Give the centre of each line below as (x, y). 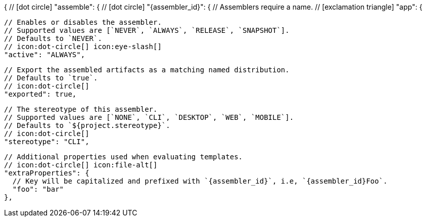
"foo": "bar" (38, 189)
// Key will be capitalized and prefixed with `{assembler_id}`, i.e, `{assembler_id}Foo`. (200, 181)
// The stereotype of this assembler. (81, 109)
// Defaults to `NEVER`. (53, 38)
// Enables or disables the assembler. (83, 22)
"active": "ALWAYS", (45, 55)
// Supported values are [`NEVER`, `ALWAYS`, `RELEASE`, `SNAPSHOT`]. (147, 30)
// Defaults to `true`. (51, 78)
